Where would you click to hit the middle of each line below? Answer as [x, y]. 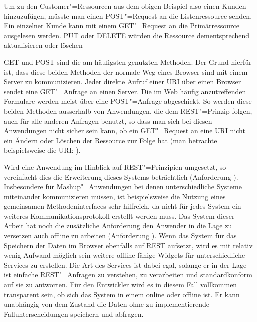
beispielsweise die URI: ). [42, 150]
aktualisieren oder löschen [43, 45]
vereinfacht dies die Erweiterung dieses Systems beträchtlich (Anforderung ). [121, 176]
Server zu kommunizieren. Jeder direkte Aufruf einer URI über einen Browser [123, 82]
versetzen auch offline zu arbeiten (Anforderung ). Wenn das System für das [120, 235]
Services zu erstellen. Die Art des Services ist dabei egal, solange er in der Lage [125, 264]
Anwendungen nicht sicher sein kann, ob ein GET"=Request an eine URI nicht [125, 131]
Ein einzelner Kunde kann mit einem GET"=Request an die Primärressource [122, 26]
